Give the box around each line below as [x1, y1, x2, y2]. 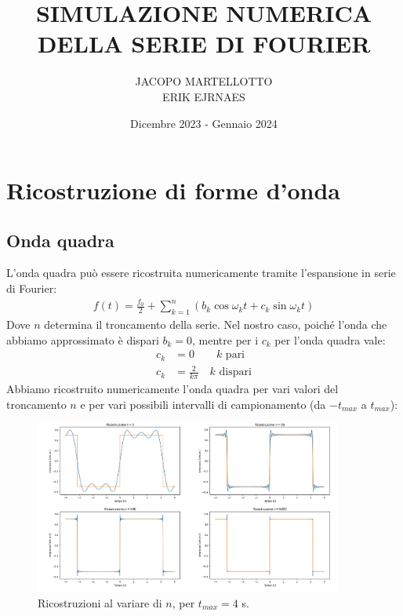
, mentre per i [192, 331, 259, 348]
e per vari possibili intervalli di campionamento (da [80, 395, 326, 412]
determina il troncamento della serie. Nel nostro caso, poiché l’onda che [44, 316, 387, 333]
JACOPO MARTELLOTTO [135, 73, 273, 89]
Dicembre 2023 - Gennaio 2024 [130, 115, 278, 131]
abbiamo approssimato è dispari [6, 331, 159, 348]
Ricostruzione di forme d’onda [6, 174, 341, 206]
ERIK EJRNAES [162, 88, 245, 104]
